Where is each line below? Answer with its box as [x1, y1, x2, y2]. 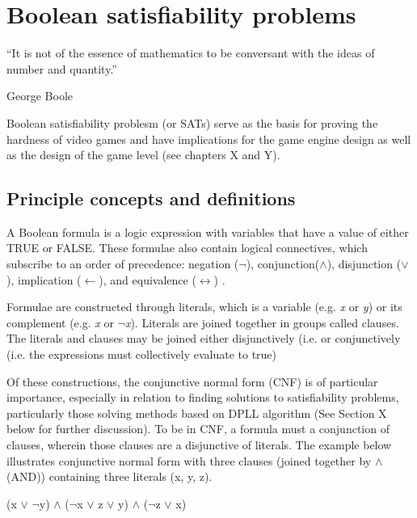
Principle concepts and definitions [6, 186, 296, 211]
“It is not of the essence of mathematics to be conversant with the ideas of [6, 44, 375, 61]
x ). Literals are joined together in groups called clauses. [124, 314, 399, 331]
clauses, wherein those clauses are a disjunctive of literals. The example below [6, 436, 392, 453]
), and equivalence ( [99, 271, 196, 288]
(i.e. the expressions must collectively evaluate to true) [6, 346, 277, 363]
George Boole [6, 87, 73, 104]
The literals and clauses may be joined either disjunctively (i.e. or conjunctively [6, 330, 401, 347]
